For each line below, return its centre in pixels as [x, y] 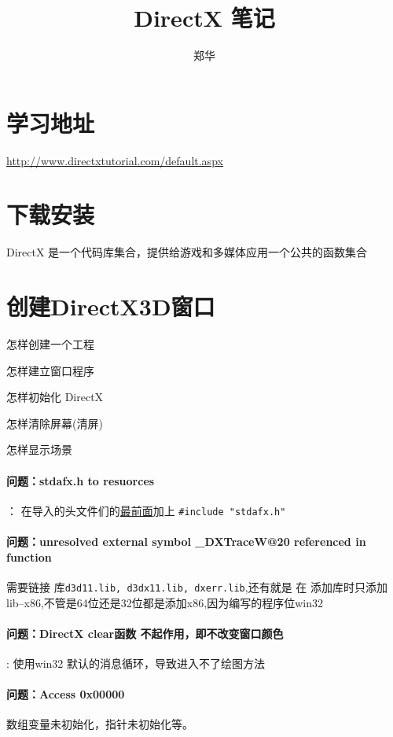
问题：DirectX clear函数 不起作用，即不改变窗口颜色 [145, 633]
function [29, 556]
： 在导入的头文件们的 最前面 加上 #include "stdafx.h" [146, 510]
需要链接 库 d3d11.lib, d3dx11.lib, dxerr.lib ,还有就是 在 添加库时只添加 [197, 586]
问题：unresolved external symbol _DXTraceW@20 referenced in [186, 542]
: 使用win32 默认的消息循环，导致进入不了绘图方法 [136, 663]
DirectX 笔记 [204, 18]
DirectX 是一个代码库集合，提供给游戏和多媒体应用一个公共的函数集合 [187, 252]
